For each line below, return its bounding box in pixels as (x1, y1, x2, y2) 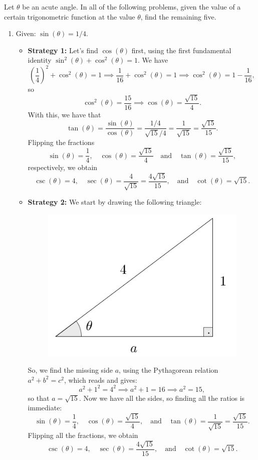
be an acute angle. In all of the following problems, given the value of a (22, 2, 241, 12)
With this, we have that (28, 109, 101, 119)
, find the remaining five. (140, 11, 216, 22)
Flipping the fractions (28, 136, 95, 147)
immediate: (28, 402, 62, 413)
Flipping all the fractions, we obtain (28, 430, 138, 440)
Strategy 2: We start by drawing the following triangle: (28, 197, 202, 207)
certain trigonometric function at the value (4, 11, 135, 22)
